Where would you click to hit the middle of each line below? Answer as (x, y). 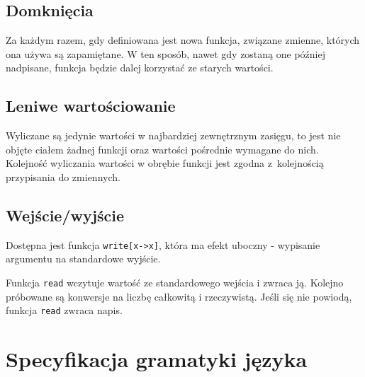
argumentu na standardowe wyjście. (83, 259)
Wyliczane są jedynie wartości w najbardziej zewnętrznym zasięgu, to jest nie (173, 135)
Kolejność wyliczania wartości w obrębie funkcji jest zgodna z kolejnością (165, 163)
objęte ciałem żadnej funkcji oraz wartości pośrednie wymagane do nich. (162, 149)
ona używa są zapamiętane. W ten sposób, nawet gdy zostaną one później (165, 53)
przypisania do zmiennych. (63, 176)
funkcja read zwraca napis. (64, 310)
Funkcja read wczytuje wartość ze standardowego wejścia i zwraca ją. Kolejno (175, 283)
